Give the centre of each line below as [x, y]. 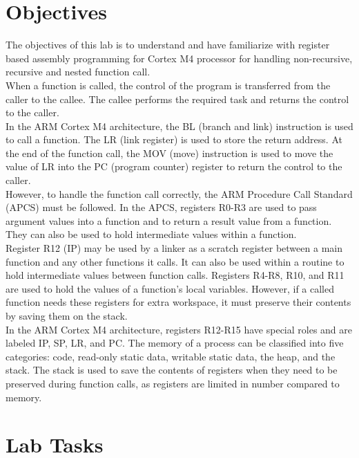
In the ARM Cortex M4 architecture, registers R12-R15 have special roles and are [179, 329]
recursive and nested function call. [78, 72]
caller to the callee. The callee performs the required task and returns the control [177, 99]
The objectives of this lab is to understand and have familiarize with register [168, 45]
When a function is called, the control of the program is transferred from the [168, 85]
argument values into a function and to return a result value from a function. [169, 220]
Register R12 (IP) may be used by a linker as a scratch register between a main [174, 248]
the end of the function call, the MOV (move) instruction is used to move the [169, 153]
